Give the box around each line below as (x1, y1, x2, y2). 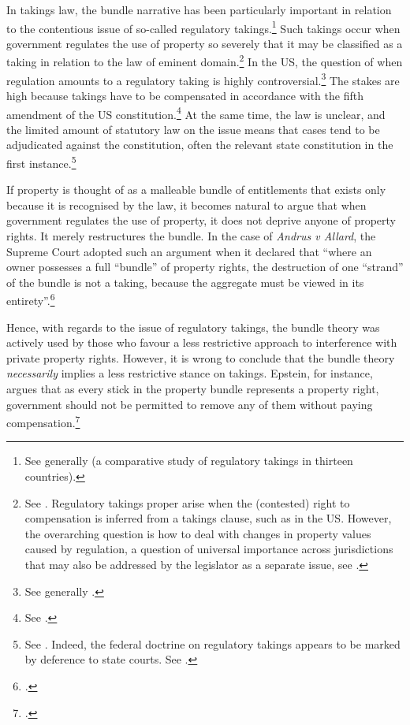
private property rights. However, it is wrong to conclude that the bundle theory (6, 349, 395, 366)
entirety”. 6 (6, 290, 55, 309)
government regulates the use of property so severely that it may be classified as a (6, 35, 403, 51)
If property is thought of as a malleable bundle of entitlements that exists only (6, 181, 386, 198)
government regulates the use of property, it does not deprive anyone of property (6, 212, 397, 229)
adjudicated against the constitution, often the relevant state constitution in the (6, 136, 393, 153)
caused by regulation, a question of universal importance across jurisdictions (24, 541, 393, 557)
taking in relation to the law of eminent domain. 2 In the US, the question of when (6, 51, 403, 70)
